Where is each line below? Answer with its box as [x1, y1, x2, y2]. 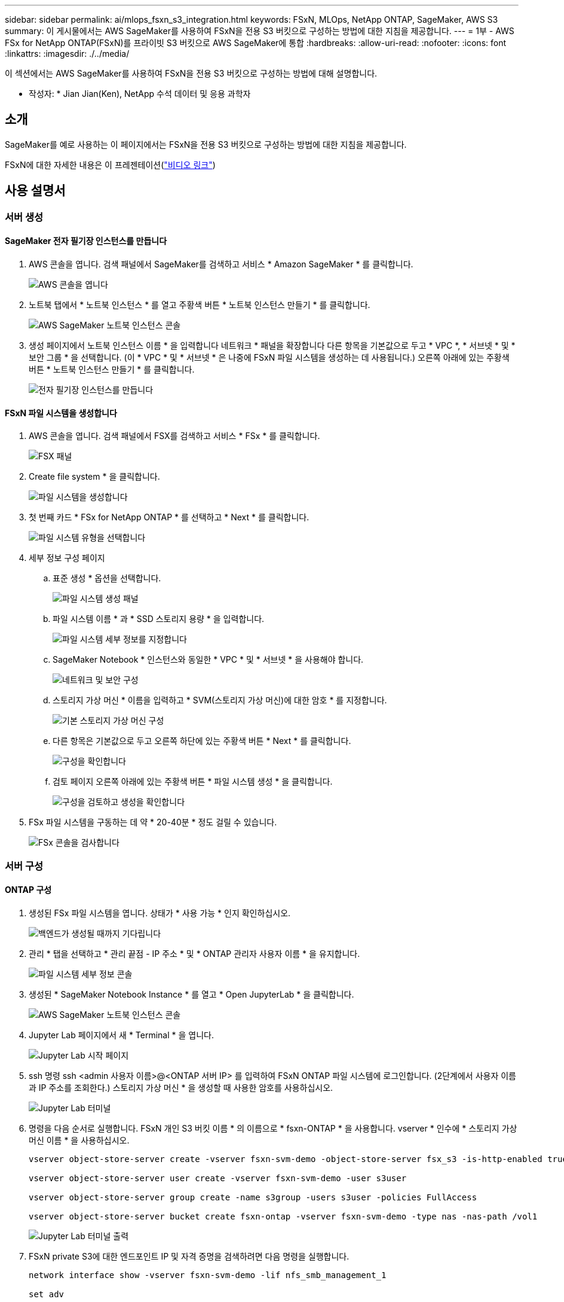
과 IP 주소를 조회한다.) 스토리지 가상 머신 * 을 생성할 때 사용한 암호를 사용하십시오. [29, 1082, 333, 1093]
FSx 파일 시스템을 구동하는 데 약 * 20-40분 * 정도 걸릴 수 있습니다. [29, 817, 277, 828]
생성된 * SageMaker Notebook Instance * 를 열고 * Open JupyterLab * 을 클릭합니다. [29, 989, 354, 999]
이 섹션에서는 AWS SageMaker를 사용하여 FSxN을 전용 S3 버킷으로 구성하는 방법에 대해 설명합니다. [5, 68, 378, 78]
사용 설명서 [5, 183, 66, 199]
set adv [29, 1289, 65, 1299]
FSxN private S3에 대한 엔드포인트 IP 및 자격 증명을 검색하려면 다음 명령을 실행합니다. [29, 1251, 350, 1261]
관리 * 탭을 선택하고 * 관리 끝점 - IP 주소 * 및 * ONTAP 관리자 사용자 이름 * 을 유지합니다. [29, 948, 360, 959]
